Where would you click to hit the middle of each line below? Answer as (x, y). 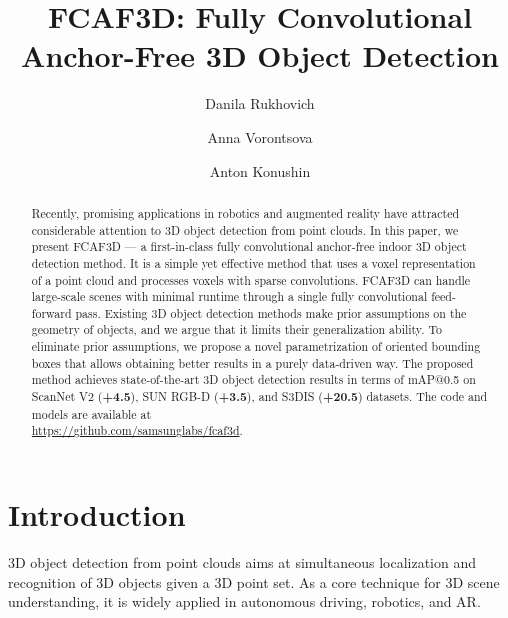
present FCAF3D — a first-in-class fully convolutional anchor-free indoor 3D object (249, 246)
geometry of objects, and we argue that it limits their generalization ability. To (236, 329)
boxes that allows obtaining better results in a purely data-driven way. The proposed (252, 362)
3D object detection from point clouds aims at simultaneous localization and (242, 562)
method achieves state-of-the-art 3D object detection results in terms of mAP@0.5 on (253, 379)
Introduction (97, 514)
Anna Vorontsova (260, 136)
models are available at (91, 413)
